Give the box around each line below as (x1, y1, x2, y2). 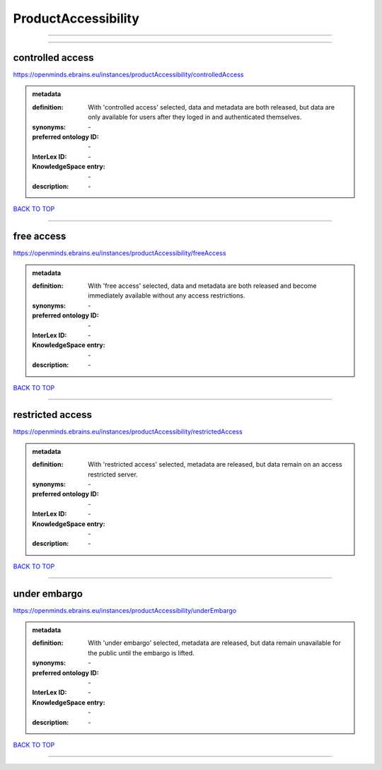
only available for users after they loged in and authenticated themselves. (88, 113, 302, 122)
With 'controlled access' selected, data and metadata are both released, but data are (88, 103, 335, 111)
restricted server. (88, 470, 138, 479)
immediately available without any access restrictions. (88, 291, 245, 300)
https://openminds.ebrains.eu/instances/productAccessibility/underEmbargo (13, 606, 237, 614)
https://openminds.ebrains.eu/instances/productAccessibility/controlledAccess (13, 71, 244, 79)
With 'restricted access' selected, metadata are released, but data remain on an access (88, 460, 342, 469)
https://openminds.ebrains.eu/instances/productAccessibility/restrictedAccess (13, 428, 243, 436)
